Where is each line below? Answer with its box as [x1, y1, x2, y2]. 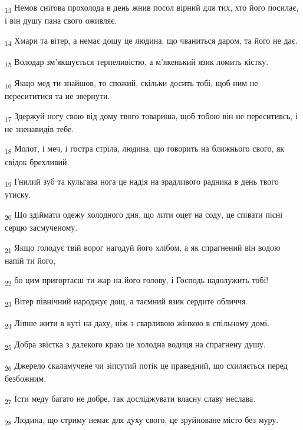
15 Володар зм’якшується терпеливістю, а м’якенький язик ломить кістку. [5, 55, 269, 69]
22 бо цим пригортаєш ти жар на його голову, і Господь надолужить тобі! [5, 274, 269, 288]
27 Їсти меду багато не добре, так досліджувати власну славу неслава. [5, 392, 256, 406]
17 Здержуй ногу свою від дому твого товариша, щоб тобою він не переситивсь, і [5, 109, 298, 123]
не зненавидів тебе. [5, 122, 74, 134]
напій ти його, [5, 254, 56, 266]
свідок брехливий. [5, 155, 70, 168]
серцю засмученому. [5, 221, 78, 233]
